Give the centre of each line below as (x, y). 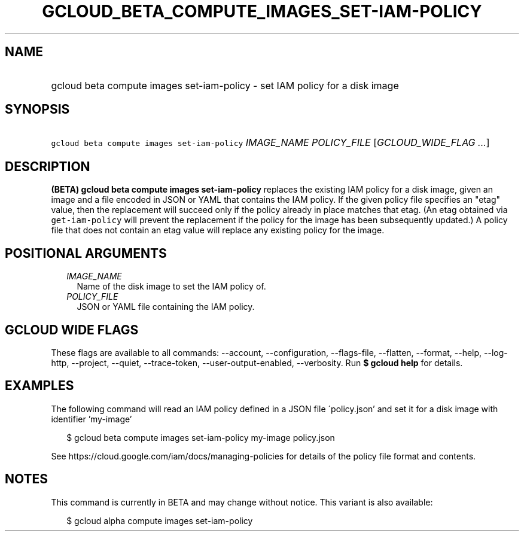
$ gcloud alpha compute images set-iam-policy (160, 520)
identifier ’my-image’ (92, 419)
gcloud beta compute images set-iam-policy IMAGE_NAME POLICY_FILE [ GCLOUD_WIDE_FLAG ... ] (270, 143)
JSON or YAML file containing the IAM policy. (166, 307)
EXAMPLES (39, 386)
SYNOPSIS (37, 109)
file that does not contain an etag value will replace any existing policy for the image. (218, 230)
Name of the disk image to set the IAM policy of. (171, 287)
